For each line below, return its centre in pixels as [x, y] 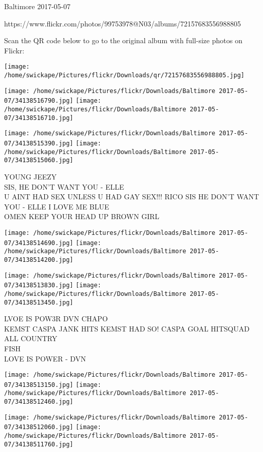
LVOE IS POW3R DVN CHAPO [56, 319]
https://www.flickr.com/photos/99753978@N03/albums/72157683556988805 [123, 23]
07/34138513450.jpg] [39, 302]
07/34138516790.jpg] [39, 101]
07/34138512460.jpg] [39, 402]
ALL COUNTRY [31, 338]
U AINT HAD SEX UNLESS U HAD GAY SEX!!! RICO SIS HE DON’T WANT [132, 197]
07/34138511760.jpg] [39, 444]
